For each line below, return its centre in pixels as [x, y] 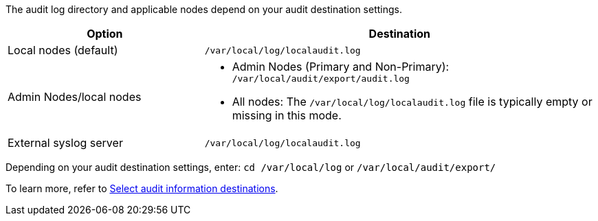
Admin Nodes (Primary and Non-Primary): [341, 67]
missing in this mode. [287, 115]
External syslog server [65, 143]
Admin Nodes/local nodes [75, 96]
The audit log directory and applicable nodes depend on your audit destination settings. [204, 9]
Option [105, 34]
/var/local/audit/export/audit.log [321, 79]
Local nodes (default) [63, 50]
